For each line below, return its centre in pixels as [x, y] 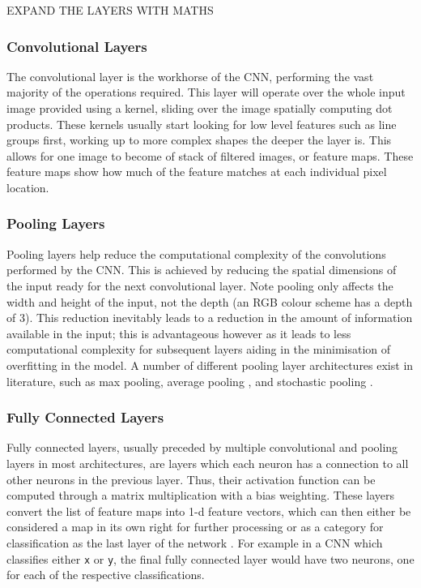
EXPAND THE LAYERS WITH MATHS [110, 10]
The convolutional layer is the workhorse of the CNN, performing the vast [190, 76]
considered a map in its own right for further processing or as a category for [195, 527]
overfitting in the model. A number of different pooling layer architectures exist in [210, 365]
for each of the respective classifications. [106, 575]
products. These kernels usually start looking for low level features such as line [202, 124]
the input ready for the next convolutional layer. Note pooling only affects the [200, 285]
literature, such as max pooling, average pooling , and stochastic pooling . [190, 381]
